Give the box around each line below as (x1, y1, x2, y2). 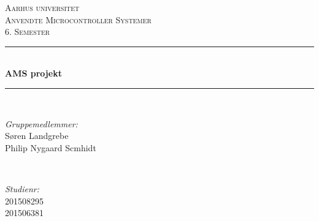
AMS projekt (5, 67, 62, 80)
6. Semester (5, 25, 50, 38)
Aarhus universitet (5, 1, 80, 13)
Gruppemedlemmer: (5, 117, 78, 130)
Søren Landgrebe (5, 129, 69, 142)
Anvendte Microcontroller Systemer (5, 13, 152, 26)
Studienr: (5, 182, 39, 195)
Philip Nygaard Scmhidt (5, 141, 96, 154)
